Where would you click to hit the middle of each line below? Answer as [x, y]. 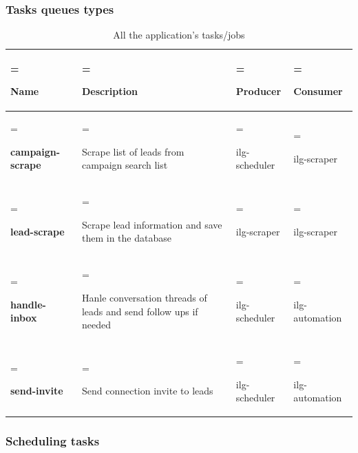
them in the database [126, 238]
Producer [259, 91]
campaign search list [125, 165]
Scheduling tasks [53, 441]
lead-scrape [38, 231]
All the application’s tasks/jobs [179, 35]
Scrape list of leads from [133, 151]
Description [109, 91]
